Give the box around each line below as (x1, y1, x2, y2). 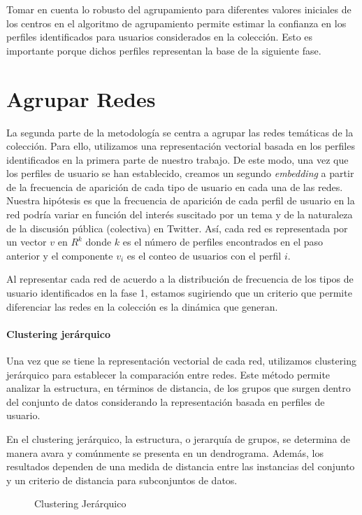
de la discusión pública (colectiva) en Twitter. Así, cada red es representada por (6, 220, 348, 235)
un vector (6, 234, 47, 249)
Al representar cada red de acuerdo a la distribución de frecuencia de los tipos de (6, 271, 354, 286)
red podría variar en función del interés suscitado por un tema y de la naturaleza (6, 207, 353, 222)
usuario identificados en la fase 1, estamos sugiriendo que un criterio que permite (6, 285, 352, 300)
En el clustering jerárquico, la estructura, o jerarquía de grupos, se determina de (6, 431, 351, 446)
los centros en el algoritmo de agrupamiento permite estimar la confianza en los (6, 15, 347, 30)
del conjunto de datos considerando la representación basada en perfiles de (6, 394, 325, 409)
